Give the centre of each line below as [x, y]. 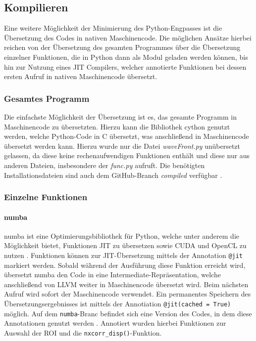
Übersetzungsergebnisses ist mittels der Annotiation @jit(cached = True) [118, 303]
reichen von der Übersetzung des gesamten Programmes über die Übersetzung [122, 47]
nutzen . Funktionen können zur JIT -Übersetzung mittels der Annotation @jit [124, 255]
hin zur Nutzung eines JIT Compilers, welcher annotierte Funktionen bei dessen [125, 66]
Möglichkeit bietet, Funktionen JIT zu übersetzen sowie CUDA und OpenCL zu [125, 245]
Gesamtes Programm [47, 98]
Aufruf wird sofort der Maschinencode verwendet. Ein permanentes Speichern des [128, 294]
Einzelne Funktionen [46, 197]
